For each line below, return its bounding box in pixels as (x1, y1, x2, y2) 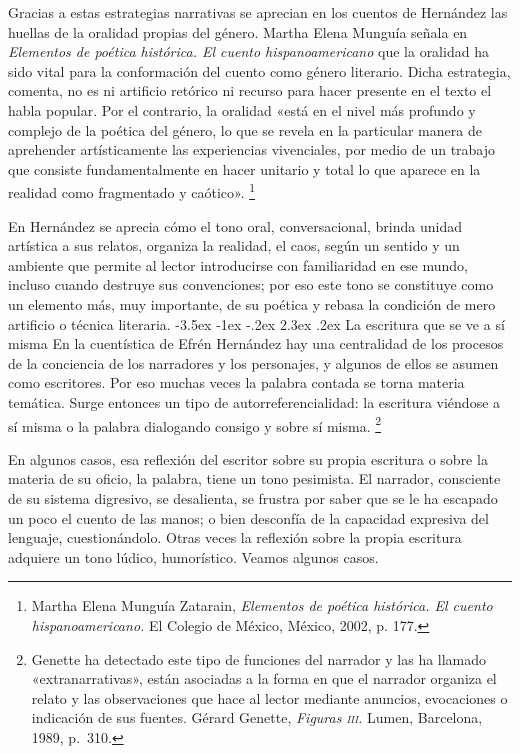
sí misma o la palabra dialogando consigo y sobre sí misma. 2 (8, 412, 382, 436)
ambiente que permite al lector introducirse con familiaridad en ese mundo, (8, 254, 469, 275)
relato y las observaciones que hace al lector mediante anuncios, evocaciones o (31, 687, 508, 708)
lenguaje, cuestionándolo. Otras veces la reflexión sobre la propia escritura (8, 527, 462, 548)
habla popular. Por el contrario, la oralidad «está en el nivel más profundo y (8, 99, 476, 120)
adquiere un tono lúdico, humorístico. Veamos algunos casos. (8, 546, 379, 567)
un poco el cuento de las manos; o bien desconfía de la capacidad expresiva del (8, 507, 489, 528)
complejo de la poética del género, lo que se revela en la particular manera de (8, 119, 482, 140)
